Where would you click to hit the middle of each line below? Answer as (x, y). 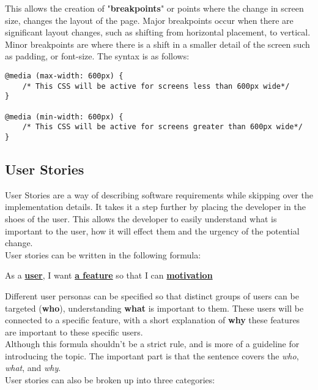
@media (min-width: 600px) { (64, 117)
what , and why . (33, 368)
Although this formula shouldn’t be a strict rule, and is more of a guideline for (152, 344)
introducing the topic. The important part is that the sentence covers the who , (152, 355)
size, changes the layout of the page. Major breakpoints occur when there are (149, 20)
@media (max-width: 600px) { (64, 76)
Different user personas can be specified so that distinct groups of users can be (152, 295)
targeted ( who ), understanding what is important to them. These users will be (154, 308)
